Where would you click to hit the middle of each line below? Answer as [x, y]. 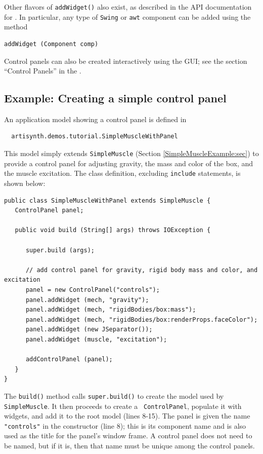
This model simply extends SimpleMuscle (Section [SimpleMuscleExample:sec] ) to [131, 153]
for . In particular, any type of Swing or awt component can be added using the [127, 16]
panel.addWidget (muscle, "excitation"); [96, 339]
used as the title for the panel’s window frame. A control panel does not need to [128, 436]
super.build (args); [60, 250]
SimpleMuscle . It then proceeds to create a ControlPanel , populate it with [123, 406]
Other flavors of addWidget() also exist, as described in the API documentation [128, 7]
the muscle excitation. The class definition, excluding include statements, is [122, 173]
